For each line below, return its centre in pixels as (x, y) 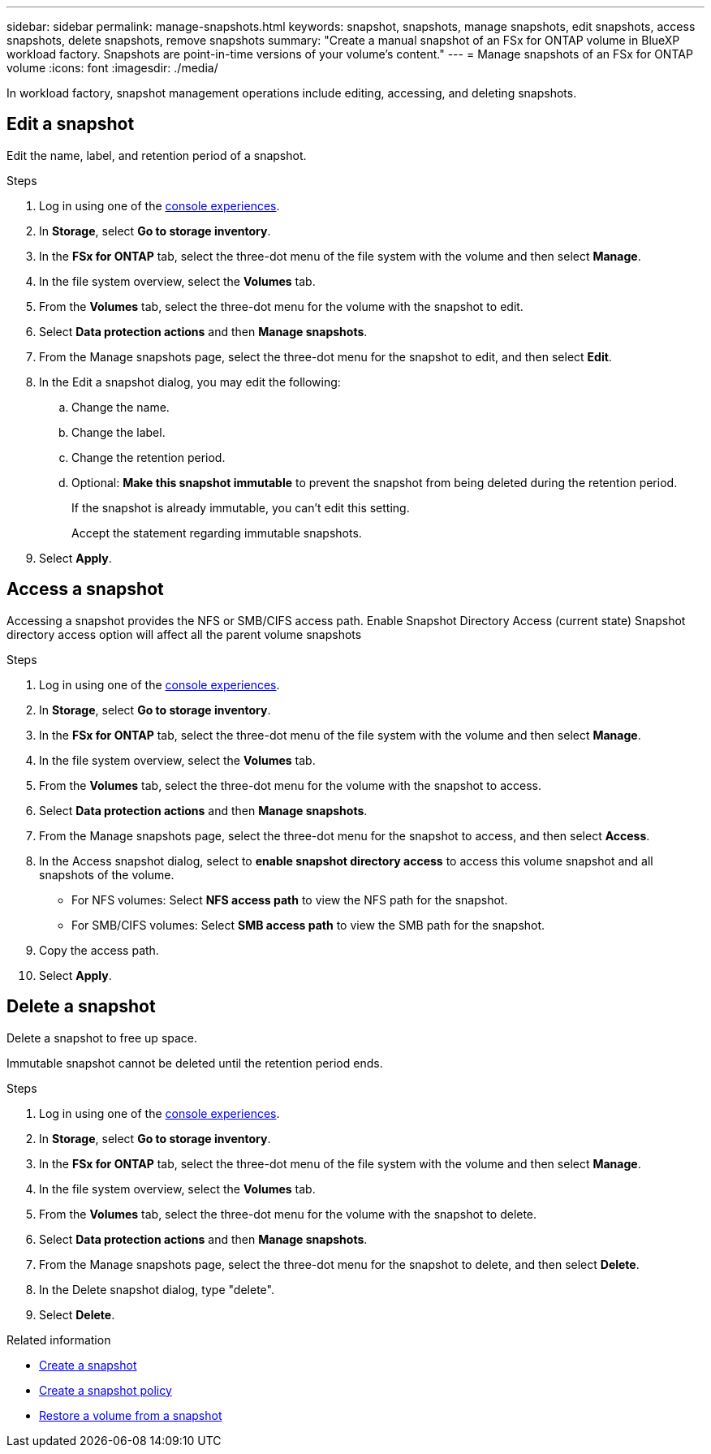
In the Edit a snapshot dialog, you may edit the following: (190, 382)
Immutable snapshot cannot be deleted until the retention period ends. (195, 1063)
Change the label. (118, 432)
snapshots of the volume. (107, 874)
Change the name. (121, 407)
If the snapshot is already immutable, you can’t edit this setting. (241, 507)
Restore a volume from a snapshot (131, 1415)
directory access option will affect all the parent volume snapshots (184, 634)
